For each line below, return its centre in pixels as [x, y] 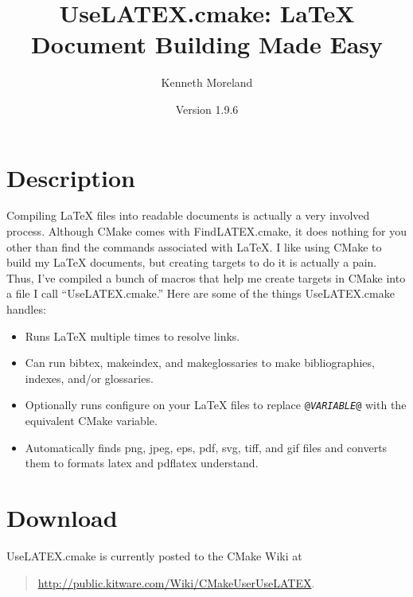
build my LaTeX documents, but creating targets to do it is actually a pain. [192, 262]
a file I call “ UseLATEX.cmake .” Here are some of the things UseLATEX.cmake [201, 293]
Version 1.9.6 [207, 109]
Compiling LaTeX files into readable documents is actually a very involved [188, 215]
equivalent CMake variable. [91, 421]
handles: [26, 309]
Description [71, 177]
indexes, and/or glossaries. [89, 378]
